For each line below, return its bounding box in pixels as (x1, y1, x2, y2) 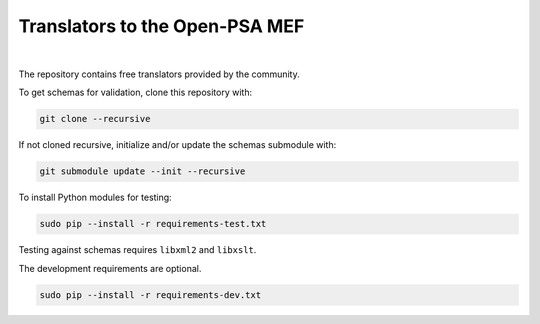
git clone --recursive (39, 113, 151, 125)
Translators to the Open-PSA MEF (18, 15, 305, 37)
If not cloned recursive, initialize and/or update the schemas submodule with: (18, 139, 337, 151)
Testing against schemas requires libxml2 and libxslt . (18, 244, 257, 256)
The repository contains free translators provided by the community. (18, 68, 300, 80)
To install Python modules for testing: (18, 191, 172, 204)
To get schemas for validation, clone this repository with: (18, 86, 253, 99)
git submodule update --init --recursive (39, 166, 246, 177)
